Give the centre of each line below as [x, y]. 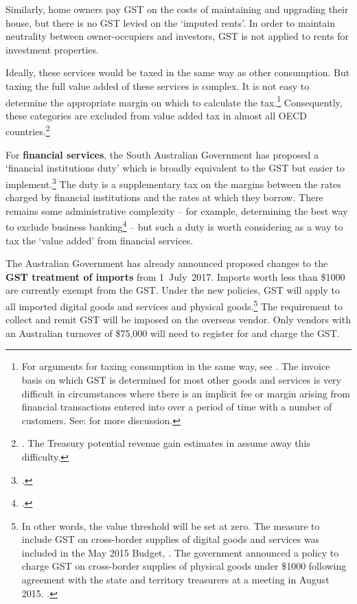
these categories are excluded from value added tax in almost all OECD [156, 115]
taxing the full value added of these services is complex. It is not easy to [158, 85]
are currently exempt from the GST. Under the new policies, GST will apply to [173, 290]
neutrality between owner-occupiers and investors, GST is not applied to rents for [177, 36]
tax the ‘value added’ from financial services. [100, 240]
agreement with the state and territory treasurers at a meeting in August [175, 580]
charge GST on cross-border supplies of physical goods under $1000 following [184, 566]
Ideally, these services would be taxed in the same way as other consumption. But [178, 72]
